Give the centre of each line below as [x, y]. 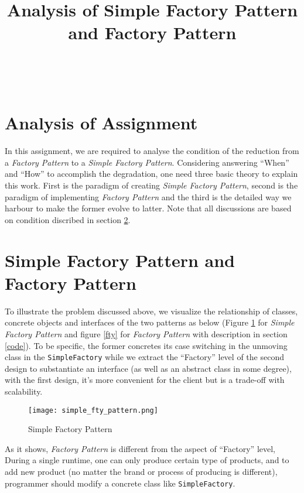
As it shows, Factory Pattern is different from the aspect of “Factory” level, [140, 448]
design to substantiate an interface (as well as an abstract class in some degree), [148, 368]
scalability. [24, 391]
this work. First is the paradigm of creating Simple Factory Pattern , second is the [151, 185]
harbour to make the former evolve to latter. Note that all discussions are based [148, 208]
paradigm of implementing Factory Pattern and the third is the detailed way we [148, 196]
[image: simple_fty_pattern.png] [93, 410]
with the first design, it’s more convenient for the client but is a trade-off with [145, 380]
